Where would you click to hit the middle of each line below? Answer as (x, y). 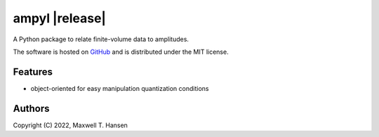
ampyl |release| (60, 18)
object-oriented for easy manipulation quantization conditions (120, 88)
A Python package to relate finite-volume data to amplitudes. (101, 39)
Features (33, 72)
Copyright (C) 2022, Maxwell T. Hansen (70, 125)
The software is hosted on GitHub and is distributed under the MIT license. (121, 52)
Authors (31, 108)
